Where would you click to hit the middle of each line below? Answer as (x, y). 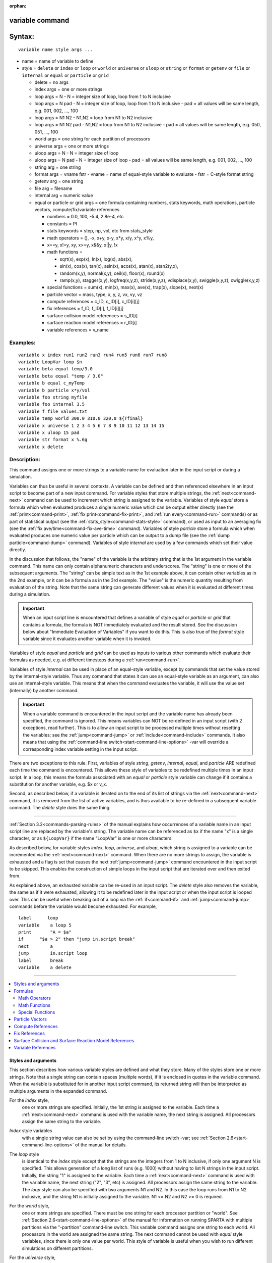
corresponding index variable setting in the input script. (80, 749)
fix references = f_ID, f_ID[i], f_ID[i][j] (85, 309)
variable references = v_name (78, 330)
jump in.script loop (53, 953)
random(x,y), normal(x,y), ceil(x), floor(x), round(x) (112, 273)
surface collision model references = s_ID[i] (92, 315)
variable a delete (45, 968)
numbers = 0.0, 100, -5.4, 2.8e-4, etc (85, 217)
